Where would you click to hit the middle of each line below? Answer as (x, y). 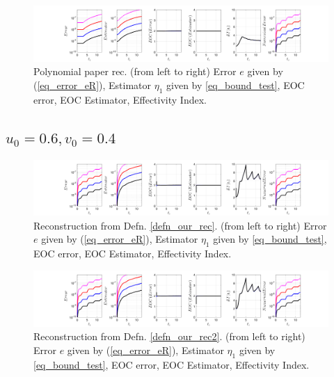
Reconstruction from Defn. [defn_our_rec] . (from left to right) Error (180, 225)
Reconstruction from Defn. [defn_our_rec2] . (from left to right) (169, 336)
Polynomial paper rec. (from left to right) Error (135, 71)
